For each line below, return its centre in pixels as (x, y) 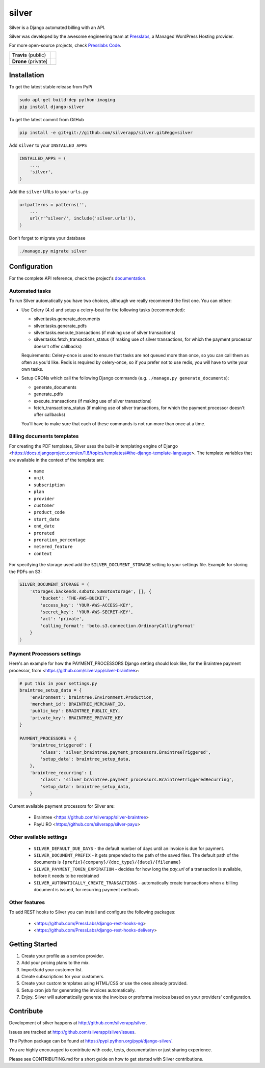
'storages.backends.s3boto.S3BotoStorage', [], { (91, 591)
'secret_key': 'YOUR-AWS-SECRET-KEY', (87, 612)
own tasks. (32, 369)
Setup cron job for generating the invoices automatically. (79, 990)
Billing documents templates (44, 436)
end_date (44, 526)
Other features (27, 902)
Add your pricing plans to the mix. (56, 963)
